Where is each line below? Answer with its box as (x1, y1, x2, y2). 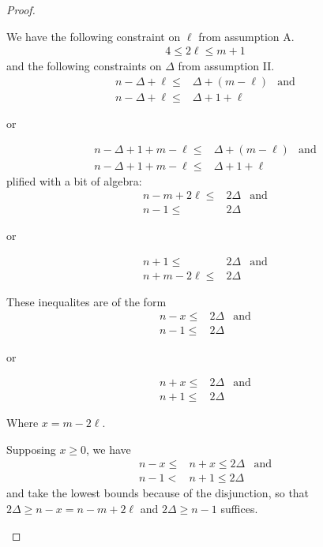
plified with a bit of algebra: (6, 172, 142, 189)
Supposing (6, 440, 56, 457)
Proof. (6, 2, 36, 17)
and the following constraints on (6, 58, 162, 74)
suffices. (220, 500, 258, 516)
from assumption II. (178, 58, 275, 74)
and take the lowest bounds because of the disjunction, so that (6, 485, 310, 501)
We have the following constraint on (6, 28, 181, 44)
